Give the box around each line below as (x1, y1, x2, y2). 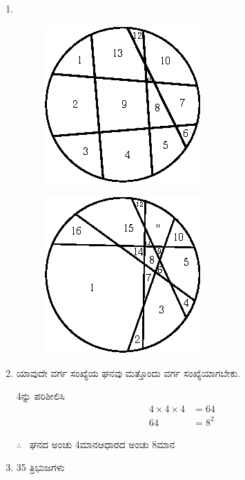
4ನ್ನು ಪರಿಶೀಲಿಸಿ (16, 389, 66, 403)
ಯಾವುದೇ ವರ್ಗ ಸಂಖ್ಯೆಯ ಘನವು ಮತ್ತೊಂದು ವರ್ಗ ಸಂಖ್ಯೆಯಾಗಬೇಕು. (16, 365, 241, 380)
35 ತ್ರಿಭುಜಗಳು (16, 460, 65, 474)
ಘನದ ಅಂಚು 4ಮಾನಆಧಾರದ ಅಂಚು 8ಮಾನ (29, 436, 175, 451)
